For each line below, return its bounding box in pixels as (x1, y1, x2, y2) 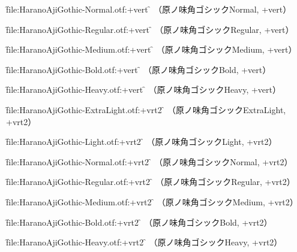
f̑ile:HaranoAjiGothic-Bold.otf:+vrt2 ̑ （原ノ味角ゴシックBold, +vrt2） (6, 215, 272, 228)
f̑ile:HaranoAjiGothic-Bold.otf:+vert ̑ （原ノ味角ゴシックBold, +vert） (6, 63, 271, 75)
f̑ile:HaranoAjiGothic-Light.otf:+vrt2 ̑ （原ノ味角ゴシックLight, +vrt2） (6, 135, 277, 148)
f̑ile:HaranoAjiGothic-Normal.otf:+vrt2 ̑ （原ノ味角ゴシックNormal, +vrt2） (6, 155, 293, 168)
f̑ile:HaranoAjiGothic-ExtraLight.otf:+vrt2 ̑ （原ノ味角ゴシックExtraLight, (6, 103, 286, 116)
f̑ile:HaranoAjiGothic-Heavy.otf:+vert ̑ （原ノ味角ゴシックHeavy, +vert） (6, 83, 281, 96)
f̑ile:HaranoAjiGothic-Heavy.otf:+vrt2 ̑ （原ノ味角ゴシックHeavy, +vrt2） (6, 236, 283, 248)
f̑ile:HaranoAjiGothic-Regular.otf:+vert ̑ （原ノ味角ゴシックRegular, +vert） (6, 23, 294, 35)
